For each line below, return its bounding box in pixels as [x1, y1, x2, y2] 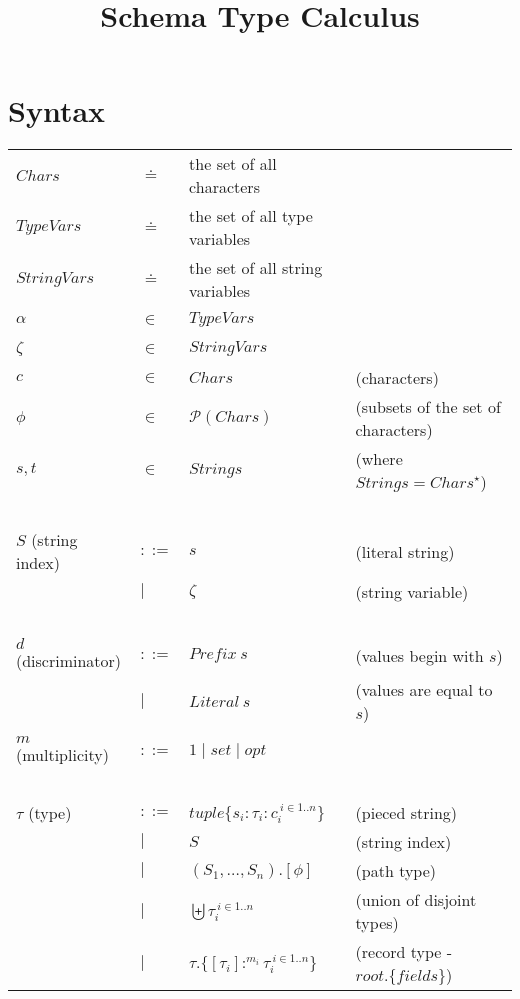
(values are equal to [355, 678, 493, 702]
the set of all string [189, 256, 323, 280]
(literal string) [355, 539, 455, 563]
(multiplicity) [16, 743, 109, 767]
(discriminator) [16, 649, 122, 673]
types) [355, 911, 399, 935]
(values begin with [355, 643, 484, 667]
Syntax [8, 90, 106, 131]
